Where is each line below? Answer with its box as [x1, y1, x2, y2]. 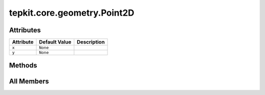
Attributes [9, 26, 41, 34]
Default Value [39, 39, 72, 46]
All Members [9, 77, 49, 85]
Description [77, 39, 105, 46]
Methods [9, 61, 37, 70]
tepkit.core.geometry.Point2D [9, 7, 134, 18]
